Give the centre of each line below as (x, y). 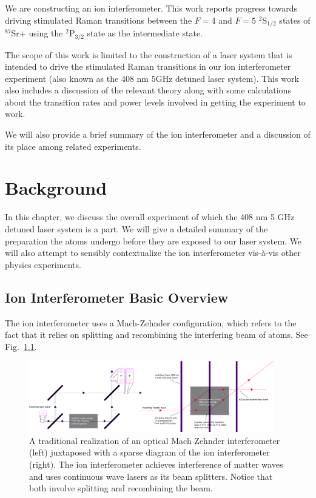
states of (295, 20)
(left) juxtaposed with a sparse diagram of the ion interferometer (150, 452)
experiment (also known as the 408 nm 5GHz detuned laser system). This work (152, 78)
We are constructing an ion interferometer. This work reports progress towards (151, 8)
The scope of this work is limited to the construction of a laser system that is (149, 54)
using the (46, 33)
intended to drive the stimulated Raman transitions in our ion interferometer (148, 66)
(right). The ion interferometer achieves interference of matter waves (156, 464)
